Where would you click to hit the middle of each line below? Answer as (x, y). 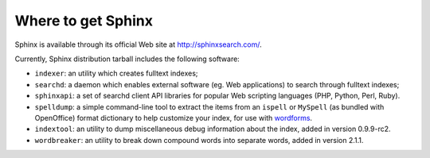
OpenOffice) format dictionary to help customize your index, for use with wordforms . (174, 118)
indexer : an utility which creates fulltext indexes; (116, 73)
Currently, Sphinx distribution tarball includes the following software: (127, 59)
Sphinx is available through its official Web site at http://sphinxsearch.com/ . (138, 44)
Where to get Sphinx (84, 21)
